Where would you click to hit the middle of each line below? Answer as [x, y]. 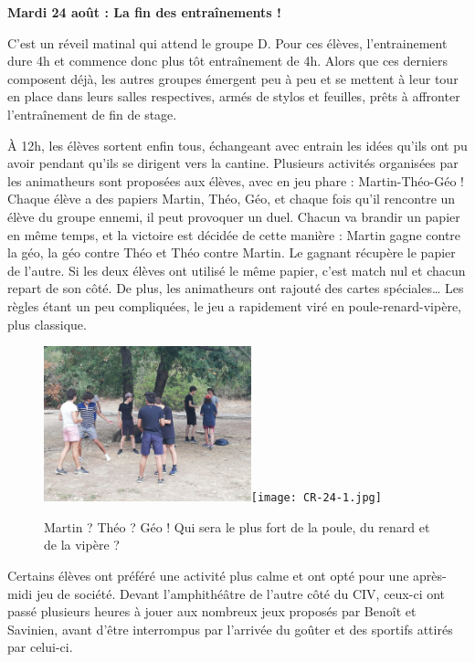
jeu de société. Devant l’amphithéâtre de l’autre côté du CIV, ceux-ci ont [241, 593]
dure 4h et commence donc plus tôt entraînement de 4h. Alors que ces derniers [227, 61]
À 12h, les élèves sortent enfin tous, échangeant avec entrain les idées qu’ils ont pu [237, 145]
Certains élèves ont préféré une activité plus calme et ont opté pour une [208, 575]
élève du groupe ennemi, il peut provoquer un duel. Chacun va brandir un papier [234, 216]
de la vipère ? [82, 545]
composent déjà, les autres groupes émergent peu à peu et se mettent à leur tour [233, 78]
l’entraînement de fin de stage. [92, 114]
